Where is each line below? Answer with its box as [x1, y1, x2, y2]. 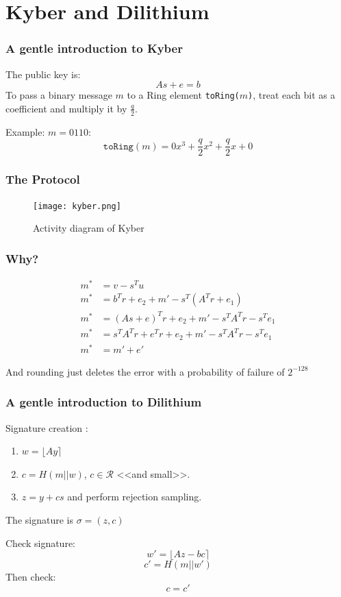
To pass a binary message [5, 88, 112, 102]
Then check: [5, 570, 56, 584]
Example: [5, 124, 45, 138]
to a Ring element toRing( [127, 88, 240, 102]
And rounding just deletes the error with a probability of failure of [5, 364, 285, 378]
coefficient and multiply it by [5, 101, 127, 115]
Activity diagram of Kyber [33, 221, 144, 235]
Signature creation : [5, 420, 88, 435]
